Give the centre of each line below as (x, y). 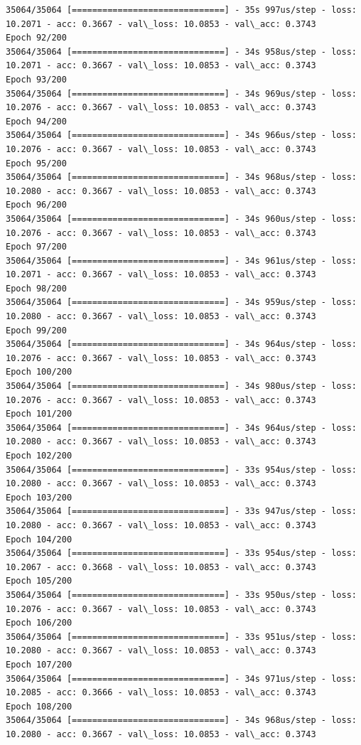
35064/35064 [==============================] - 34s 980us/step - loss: (181, 386)
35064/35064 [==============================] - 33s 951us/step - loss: (181, 637)
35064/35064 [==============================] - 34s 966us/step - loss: (181, 135)
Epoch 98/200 (36, 288)
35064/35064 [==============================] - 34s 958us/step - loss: (181, 52)
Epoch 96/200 (36, 205)
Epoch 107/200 (39, 664)
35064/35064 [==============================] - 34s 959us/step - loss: (181, 302)
